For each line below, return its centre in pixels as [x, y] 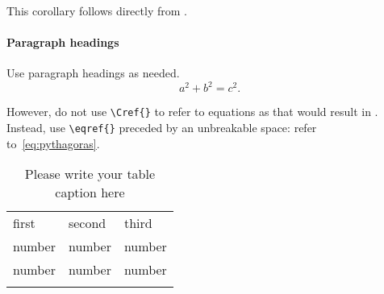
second [87, 223]
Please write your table [90, 174]
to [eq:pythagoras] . [53, 143]
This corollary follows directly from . [97, 10]
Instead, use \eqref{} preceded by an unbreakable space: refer [162, 128]
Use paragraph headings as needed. [93, 73]
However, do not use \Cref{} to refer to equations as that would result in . [192, 112]
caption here [90, 193]
